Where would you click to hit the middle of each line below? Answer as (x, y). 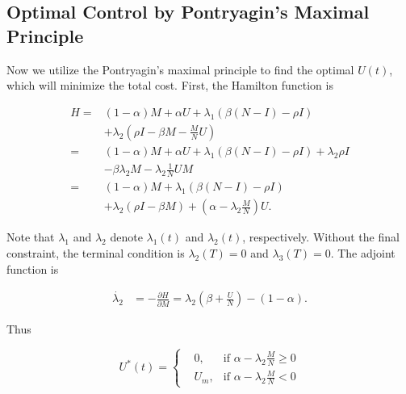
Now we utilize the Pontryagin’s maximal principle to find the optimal (180, 69)
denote (126, 237)
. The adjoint (363, 252)
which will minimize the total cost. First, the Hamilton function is (170, 85)
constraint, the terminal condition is (96, 252)
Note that (31, 237)
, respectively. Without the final (321, 237)
